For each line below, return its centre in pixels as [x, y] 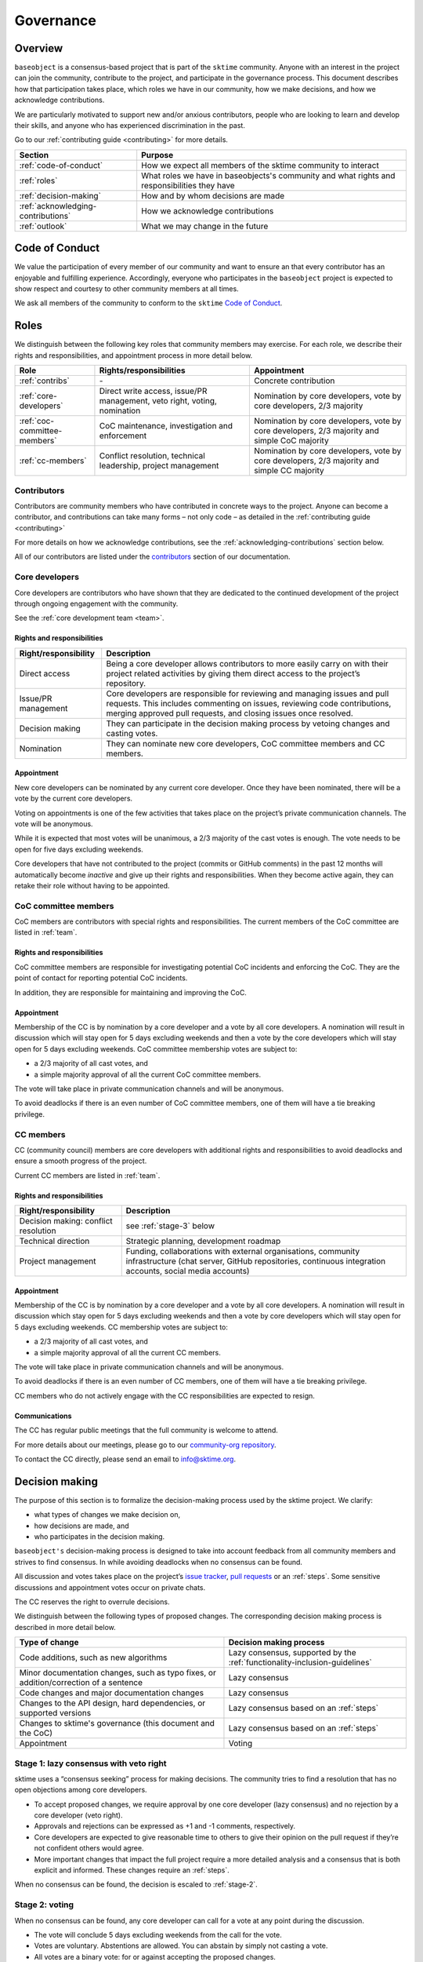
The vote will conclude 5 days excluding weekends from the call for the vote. [158, 1935]
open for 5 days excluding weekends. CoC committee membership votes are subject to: [156, 1048]
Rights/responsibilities [142, 370]
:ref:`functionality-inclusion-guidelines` [300, 1662]
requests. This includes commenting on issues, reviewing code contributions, [249, 703]
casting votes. [132, 733]
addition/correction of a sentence [81, 1683]
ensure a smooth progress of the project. [81, 1161]
